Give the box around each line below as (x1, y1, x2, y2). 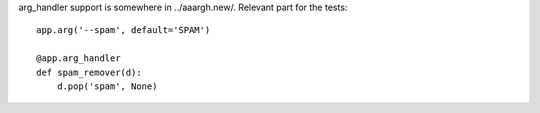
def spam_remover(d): (36, 66, 142, 78)
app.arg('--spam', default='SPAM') (36, 25, 211, 36)
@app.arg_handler (36, 53, 121, 64)
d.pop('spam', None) (56, 80, 158, 92)
